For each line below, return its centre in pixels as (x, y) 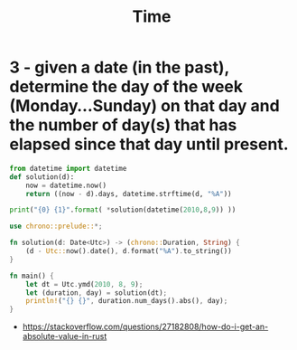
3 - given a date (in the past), (120, 67)
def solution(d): (42, 177)
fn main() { (32, 276)
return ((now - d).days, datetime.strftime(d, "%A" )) (129, 194)
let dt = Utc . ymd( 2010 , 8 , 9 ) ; (84, 284)
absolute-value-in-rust (65, 336)
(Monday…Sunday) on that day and (144, 106)
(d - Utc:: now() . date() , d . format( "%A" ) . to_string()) (129, 251)
